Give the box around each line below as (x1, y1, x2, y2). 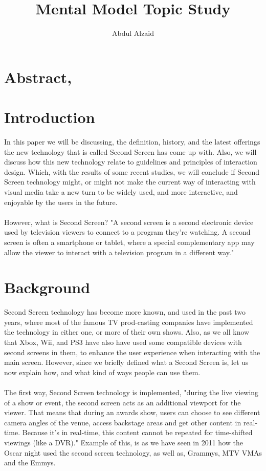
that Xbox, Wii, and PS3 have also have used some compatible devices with (4, 337, 242, 347)
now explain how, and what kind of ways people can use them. (4, 366, 201, 377)
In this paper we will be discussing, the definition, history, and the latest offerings (4, 136, 260, 147)
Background (4, 277, 91, 298)
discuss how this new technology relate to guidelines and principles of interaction (4, 156, 257, 167)
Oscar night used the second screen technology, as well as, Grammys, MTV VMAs (4, 447, 262, 458)
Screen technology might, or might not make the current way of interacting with (4, 176, 256, 187)
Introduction (4, 107, 95, 128)
